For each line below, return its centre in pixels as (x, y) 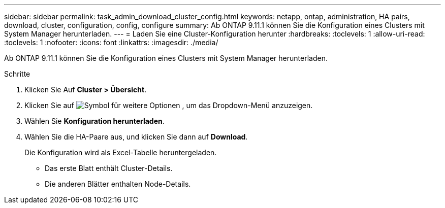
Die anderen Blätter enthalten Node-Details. (118, 184)
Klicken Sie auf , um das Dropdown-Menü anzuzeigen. (169, 105)
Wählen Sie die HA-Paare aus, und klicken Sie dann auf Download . (136, 137)
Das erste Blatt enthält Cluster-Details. (109, 168)
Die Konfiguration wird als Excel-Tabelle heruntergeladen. (121, 152)
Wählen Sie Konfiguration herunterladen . (94, 121)
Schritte (17, 74)
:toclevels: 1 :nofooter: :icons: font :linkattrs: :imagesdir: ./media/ (111, 42)
